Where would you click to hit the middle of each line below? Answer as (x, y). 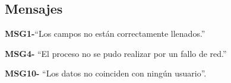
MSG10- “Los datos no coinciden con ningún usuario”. (106, 73)
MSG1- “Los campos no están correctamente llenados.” (105, 33)
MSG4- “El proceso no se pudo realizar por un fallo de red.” (116, 53)
